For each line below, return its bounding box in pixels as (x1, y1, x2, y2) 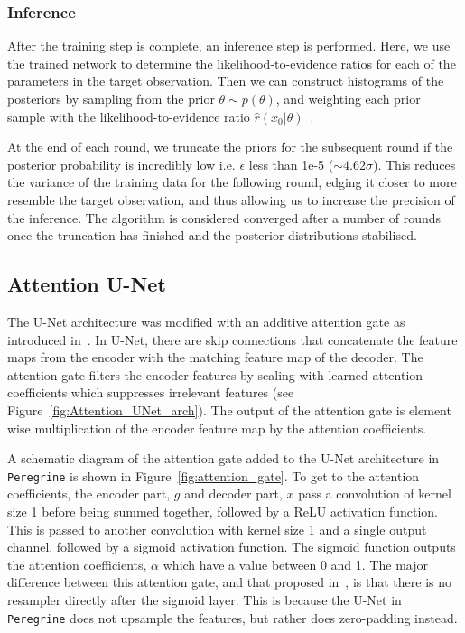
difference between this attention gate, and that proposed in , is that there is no (7, 572, 451, 591)
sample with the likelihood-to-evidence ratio (7, 107, 250, 126)
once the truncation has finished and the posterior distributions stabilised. (7, 226, 417, 245)
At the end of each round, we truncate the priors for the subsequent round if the (7, 137, 453, 156)
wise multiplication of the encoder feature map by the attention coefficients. (7, 418, 427, 437)
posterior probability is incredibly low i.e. (7, 154, 236, 173)
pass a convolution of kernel (298, 484, 451, 503)
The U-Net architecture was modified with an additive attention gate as (7, 312, 405, 330)
